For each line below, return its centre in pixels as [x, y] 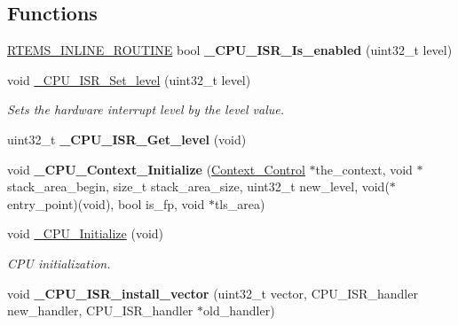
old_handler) [239, 310]
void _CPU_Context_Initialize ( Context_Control [156, 169]
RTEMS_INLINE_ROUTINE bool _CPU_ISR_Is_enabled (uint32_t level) [230, 50]
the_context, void [364, 169]
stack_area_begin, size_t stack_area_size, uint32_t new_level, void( [198, 186]
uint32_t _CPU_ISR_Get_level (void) [127, 139]
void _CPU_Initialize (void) [86, 233]
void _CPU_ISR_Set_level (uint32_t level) [129, 79]
